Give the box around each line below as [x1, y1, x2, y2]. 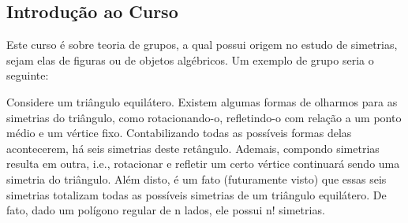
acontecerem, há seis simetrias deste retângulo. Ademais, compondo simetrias [6, 139, 380, 156]
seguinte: [6, 67, 49, 84]
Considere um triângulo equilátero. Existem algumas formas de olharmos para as [6, 93, 398, 110]
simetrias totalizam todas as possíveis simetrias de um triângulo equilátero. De [6, 186, 387, 203]
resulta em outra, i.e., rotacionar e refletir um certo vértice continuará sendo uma [6, 155, 400, 172]
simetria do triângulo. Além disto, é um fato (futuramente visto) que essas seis [6, 170, 387, 187]
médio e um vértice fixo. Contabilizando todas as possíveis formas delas [6, 125, 352, 141]
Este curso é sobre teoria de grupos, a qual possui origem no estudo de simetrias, [6, 36, 398, 53]
